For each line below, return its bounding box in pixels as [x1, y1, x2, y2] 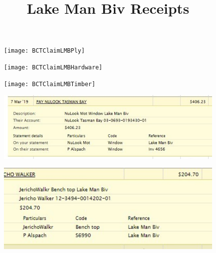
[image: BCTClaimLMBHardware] [4, 64, 103, 71]
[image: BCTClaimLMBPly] [4, 47, 85, 55]
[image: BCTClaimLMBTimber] [4, 80, 96, 88]
